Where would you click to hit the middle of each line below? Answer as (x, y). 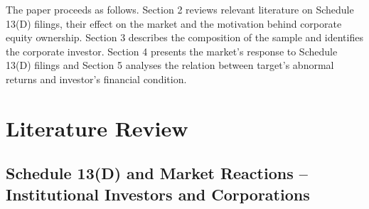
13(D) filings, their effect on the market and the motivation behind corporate (174, 23)
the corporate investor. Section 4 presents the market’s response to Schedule (172, 51)
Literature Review (97, 128)
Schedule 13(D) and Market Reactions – (157, 173)
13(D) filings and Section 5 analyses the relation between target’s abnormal (170, 65)
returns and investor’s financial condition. (96, 79)
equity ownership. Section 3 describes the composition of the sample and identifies (184, 37)
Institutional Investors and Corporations (158, 194)
